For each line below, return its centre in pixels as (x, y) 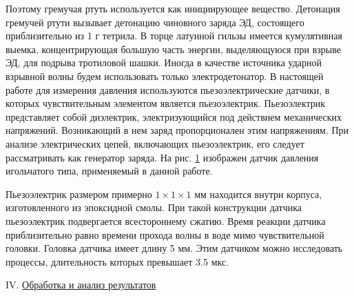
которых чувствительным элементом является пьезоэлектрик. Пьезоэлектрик (166, 103)
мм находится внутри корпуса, (258, 194)
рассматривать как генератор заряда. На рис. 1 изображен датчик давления (162, 157)
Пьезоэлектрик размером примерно (79, 194)
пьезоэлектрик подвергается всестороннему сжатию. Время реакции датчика (166, 220)
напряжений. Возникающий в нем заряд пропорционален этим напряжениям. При (177, 130)
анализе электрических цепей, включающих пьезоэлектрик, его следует (155, 143)
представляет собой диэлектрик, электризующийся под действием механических (174, 116)
